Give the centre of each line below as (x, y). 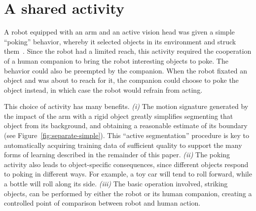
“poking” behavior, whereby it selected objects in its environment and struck (120, 41)
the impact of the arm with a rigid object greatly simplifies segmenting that (119, 116)
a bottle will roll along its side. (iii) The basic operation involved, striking (116, 184)
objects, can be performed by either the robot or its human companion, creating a (128, 193)
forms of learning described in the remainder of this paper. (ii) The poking (117, 155)
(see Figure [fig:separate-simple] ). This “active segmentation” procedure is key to (127, 135)
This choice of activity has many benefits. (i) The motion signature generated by (126, 106)
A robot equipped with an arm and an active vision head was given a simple (119, 32)
